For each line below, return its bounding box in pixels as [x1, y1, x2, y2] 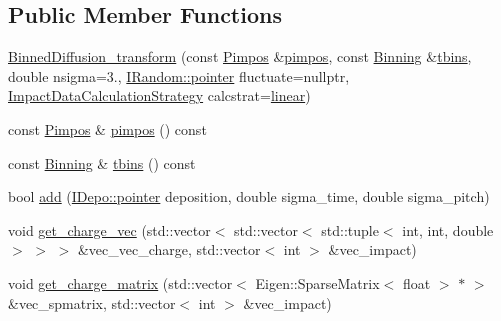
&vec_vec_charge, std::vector [77, 239, 261, 260]
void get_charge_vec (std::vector [8, 219, 211, 240]
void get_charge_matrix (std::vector [8, 272, 233, 293]
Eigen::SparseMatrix [255, 272, 380, 293]
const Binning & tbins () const [8, 152, 196, 173]
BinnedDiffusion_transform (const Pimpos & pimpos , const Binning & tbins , [8, 46, 472, 67]
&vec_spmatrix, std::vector [8, 292, 176, 313]
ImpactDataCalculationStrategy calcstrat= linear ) [8, 85, 311, 106]
